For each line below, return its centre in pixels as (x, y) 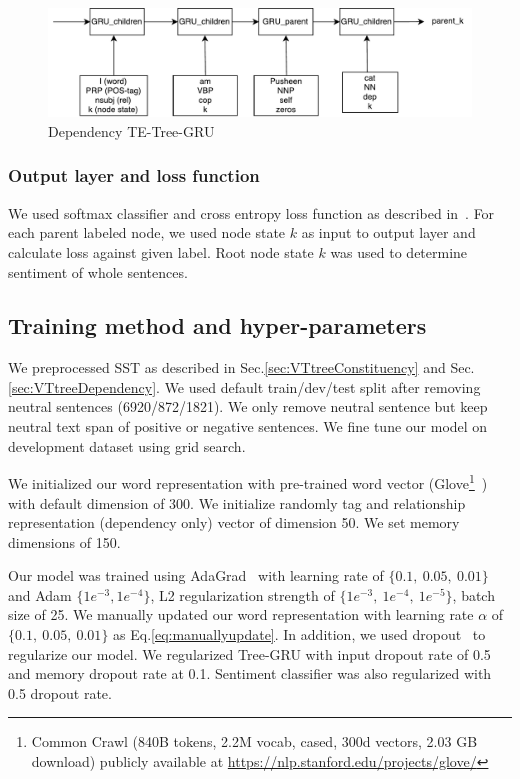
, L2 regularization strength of (242, 594)
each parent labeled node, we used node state (147, 232)
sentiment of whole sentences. (98, 271)
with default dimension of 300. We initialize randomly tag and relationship (237, 502)
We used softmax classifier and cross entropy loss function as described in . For (251, 212)
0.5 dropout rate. (60, 692)
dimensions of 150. (64, 541)
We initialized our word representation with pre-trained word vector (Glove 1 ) (248, 481)
